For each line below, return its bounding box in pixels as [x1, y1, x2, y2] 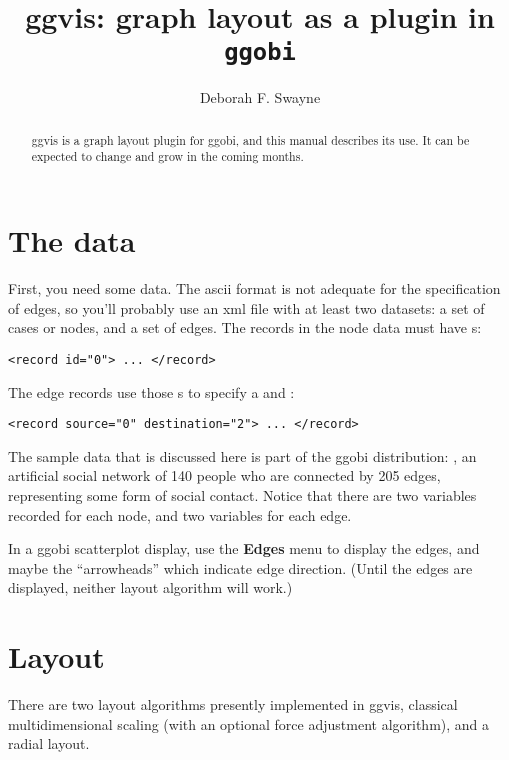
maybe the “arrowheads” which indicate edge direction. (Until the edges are [8, 557, 473, 578]
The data [8, 220, 136, 261]
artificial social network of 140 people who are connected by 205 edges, [8, 465, 441, 486]
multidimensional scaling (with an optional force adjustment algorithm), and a [8, 713, 490, 734]
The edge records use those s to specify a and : [8, 381, 295, 402]
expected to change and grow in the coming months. [31, 148, 304, 165]
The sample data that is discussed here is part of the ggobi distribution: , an [8, 445, 477, 466]
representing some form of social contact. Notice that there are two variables [8, 484, 477, 505]
